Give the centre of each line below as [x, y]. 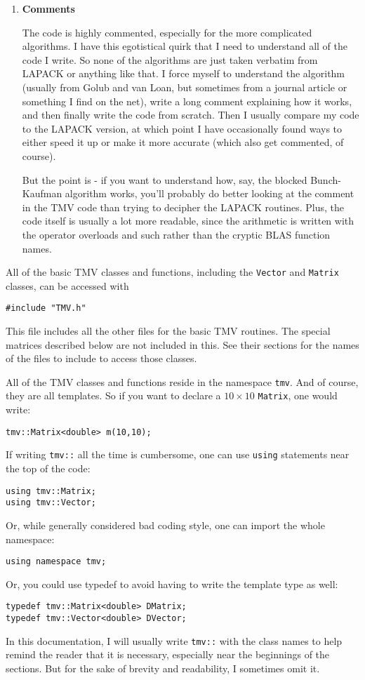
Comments [48, 8]
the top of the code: [48, 468]
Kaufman [42, 193]
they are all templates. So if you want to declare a [113, 395]
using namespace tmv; [56, 562]
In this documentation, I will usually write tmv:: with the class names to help [174, 640]
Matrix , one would [298, 395]
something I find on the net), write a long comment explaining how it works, [187, 101]
